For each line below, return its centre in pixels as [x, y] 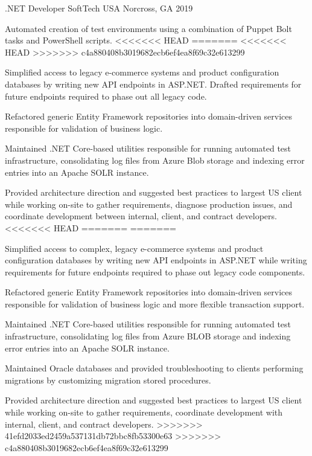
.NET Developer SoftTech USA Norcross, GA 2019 [99, 8]
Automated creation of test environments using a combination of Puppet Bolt [148, 28]
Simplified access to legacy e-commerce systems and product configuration [142, 72]
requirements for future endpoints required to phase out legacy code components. [155, 271]
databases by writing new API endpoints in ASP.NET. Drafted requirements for [153, 84]
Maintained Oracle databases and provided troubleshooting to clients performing [154, 368]
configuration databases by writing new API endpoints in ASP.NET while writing [156, 260]
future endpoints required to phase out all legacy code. [106, 96]
